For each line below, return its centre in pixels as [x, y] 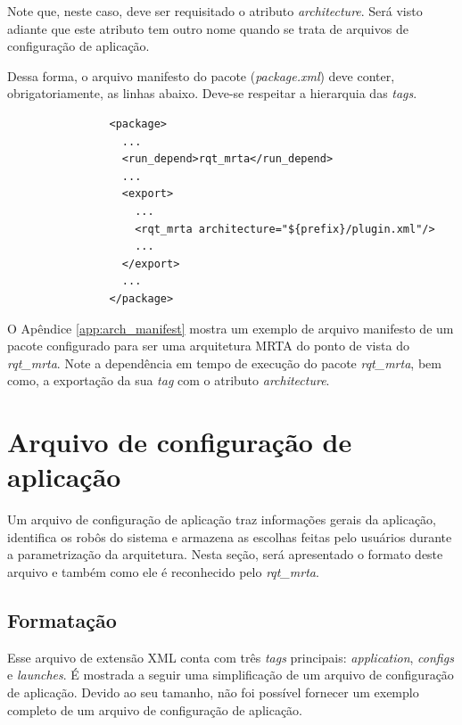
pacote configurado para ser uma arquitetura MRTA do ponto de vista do [208, 346]
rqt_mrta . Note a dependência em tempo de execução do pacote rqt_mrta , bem [224, 362]
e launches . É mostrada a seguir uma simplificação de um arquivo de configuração [231, 675]
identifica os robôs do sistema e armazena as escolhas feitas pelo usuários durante [230, 536]
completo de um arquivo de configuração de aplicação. [155, 709]
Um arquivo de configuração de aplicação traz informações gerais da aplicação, [222, 519]
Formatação [62, 619]
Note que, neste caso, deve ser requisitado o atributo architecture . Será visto [215, 11]
